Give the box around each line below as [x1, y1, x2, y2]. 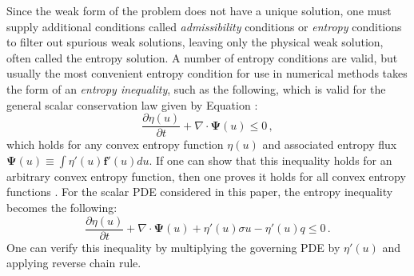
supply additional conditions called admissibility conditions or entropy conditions [6, 18, 402, 34]
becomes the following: [6, 199, 117, 215]
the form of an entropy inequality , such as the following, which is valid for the [6, 80, 386, 97]
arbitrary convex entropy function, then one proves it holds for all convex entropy [6, 167, 406, 184]
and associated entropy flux [262, 136, 397, 153]
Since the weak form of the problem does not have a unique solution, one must [6, 2, 392, 18]
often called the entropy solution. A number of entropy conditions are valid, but [6, 49, 398, 66]
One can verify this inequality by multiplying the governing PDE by [6, 238, 340, 255]
